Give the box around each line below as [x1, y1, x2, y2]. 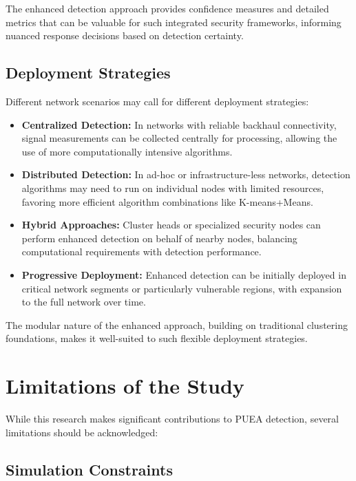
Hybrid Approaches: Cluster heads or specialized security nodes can [21, 217, 321, 232]
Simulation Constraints [6, 458, 173, 480]
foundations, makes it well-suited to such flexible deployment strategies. [6, 331, 308, 345]
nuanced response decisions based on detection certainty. [6, 28, 244, 43]
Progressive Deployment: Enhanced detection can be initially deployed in [21, 267, 346, 281]
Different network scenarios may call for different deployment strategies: [6, 94, 309, 108]
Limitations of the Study [6, 372, 244, 400]
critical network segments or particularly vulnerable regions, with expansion [21, 281, 342, 295]
